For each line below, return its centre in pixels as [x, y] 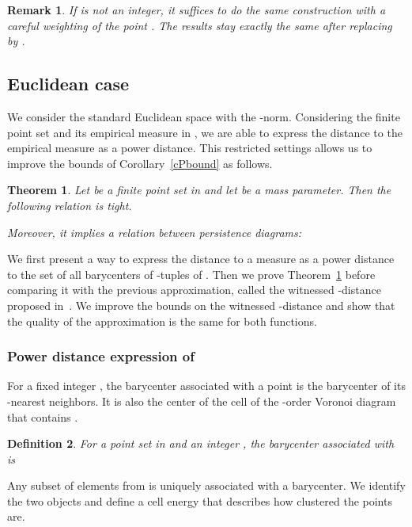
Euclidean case [68, 84]
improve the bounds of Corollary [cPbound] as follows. [140, 163]
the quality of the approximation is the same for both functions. [162, 321]
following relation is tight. [70, 205]
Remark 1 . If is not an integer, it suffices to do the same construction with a [197, 10]
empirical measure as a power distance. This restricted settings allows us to [190, 148]
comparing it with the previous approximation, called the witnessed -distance [194, 290]
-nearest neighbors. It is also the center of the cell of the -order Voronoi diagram [202, 401]
